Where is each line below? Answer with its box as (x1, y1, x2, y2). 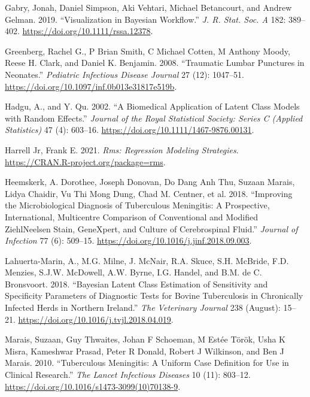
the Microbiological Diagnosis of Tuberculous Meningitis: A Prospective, (5, 199, 270, 211)
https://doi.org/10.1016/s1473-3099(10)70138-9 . (5, 380, 181, 392)
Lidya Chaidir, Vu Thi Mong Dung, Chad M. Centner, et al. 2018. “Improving (5, 187, 293, 199)
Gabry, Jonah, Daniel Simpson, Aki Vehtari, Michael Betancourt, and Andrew (5, 1, 292, 13)
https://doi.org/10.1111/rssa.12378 (22, 25, 151, 37)
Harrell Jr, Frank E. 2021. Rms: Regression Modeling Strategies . (5, 143, 239, 156)
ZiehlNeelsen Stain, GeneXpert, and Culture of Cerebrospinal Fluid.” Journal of (5, 222, 298, 235)
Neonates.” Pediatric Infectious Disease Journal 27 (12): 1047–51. (5, 68, 244, 80)
